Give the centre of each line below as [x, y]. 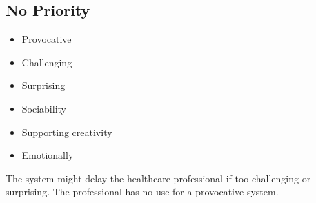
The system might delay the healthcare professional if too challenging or [158, 178]
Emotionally [48, 155]
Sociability [44, 108]
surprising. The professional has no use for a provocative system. [142, 192]
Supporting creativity [67, 132]
